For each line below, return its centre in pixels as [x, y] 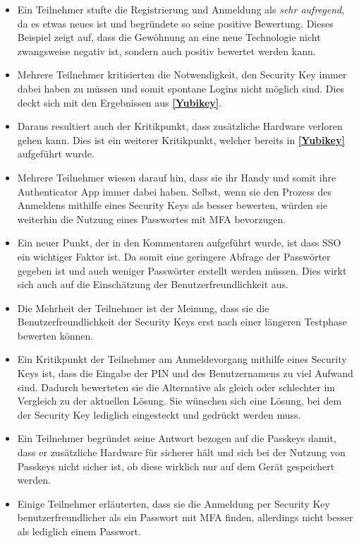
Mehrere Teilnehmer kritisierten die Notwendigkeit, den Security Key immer [182, 74]
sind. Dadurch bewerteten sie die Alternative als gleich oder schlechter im [176, 387]
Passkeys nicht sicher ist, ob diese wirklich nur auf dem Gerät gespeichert [176, 466]
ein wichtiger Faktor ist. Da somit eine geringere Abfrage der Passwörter [174, 256]
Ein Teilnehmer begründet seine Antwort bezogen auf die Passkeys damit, [177, 438]
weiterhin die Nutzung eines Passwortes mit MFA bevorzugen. [152, 219]
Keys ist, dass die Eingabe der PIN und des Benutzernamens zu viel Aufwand [185, 373]
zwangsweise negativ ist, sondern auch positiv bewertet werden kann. [166, 50]
